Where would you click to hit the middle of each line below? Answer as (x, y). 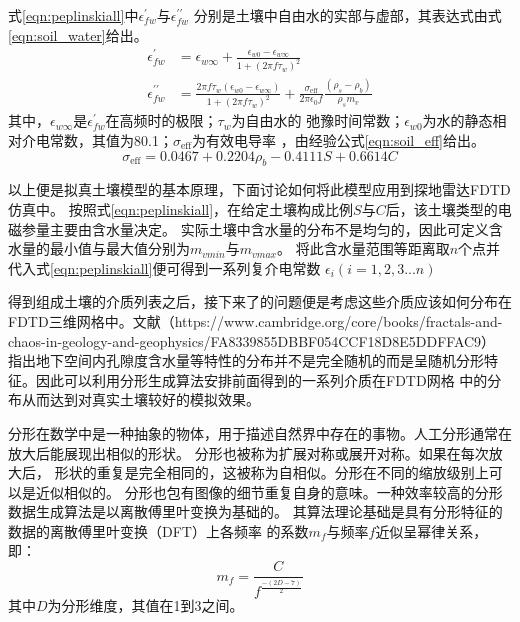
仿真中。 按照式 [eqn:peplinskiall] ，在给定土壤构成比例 (181, 208)
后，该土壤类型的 (441, 208)
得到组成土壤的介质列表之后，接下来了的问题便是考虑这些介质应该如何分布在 (260, 301)
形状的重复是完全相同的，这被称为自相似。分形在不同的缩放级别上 (271, 472)
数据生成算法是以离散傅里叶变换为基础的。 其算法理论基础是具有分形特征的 (255, 511)
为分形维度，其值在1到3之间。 (145, 605)
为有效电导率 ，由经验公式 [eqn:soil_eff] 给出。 (338, 139)
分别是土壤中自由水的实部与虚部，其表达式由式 (347, 15)
